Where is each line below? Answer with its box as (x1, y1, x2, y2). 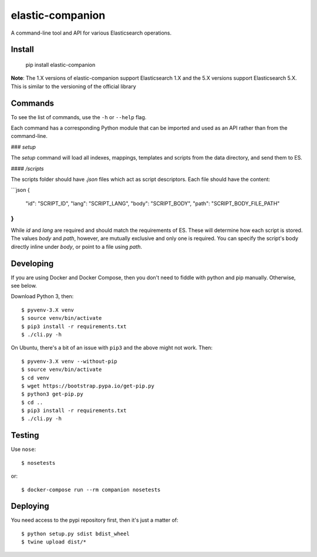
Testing (11, 430, 39, 440)
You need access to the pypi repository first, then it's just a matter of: (11, 517, 178, 524)
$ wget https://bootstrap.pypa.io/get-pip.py (21, 382, 155, 389)
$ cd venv (21, 374, 49, 381)
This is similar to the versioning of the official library (11, 83, 136, 90)
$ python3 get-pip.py (21, 391, 83, 397)
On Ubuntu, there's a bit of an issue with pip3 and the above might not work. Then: (11, 344, 213, 352)
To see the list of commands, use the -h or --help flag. (11, 113, 147, 120)
